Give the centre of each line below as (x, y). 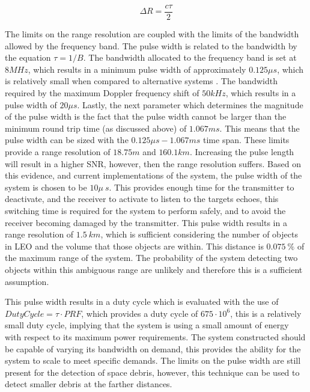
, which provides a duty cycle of (140, 313)
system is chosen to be (46, 187)
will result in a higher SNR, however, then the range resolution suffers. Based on (153, 163)
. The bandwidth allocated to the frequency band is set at (190, 57)
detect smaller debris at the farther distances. (89, 384)
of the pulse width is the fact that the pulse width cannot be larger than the (146, 116)
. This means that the (260, 128)
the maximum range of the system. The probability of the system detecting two (151, 258)
